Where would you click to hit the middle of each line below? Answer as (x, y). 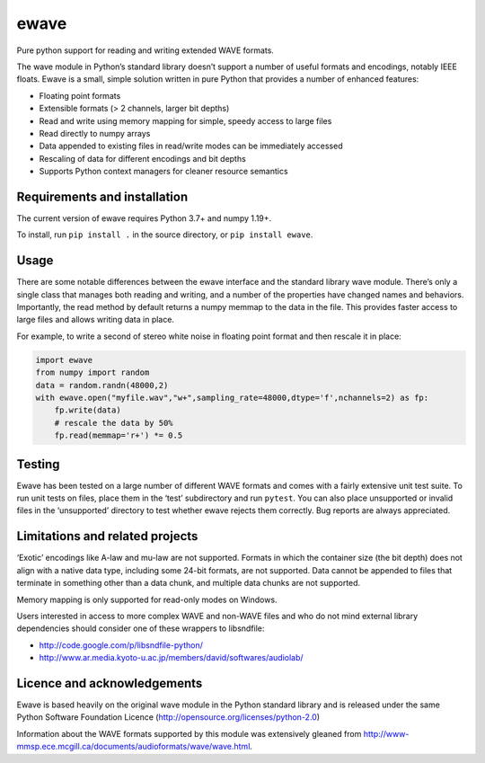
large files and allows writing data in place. (96, 320)
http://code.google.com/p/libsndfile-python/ (121, 645)
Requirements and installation (102, 196)
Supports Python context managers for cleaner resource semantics (163, 172)
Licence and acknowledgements (110, 683)
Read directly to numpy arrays (95, 133)
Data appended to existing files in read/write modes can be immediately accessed (191, 146)
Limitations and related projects (107, 536)
